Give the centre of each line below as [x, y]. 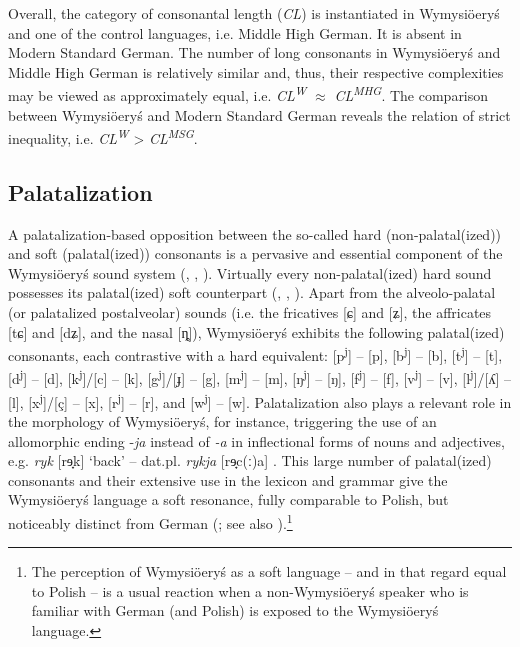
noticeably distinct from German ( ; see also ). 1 [150, 521]
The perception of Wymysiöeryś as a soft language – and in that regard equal [269, 571]
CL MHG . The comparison [411, 94]
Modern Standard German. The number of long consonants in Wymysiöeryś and [254, 52]
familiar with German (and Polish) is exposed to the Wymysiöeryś [235, 610]
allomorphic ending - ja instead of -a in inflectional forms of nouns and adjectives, [256, 440]
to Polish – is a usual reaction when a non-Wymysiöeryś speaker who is [250, 590]
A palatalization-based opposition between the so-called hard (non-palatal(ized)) [255, 233]
